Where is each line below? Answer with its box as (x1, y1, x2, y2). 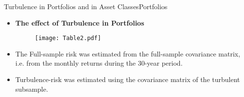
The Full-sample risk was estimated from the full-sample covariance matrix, (15, 48, 241, 58)
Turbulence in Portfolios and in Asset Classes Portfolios (4, 1, 168, 11)
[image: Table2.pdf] (35, 35, 101, 42)
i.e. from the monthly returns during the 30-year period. (15, 58, 183, 68)
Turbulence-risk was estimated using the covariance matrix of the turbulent (15, 74, 240, 84)
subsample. (15, 83, 48, 94)
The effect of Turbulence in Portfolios (15, 17, 144, 28)
